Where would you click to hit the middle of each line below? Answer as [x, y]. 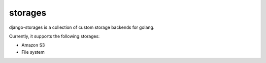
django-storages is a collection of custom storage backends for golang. [82, 27]
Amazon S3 [33, 45]
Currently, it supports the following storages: [54, 36]
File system [33, 52]
